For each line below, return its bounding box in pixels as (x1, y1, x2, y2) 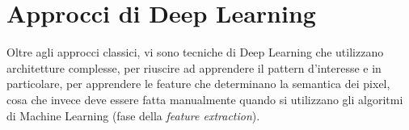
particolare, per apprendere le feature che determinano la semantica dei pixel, (6, 75, 390, 92)
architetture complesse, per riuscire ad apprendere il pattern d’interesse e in (6, 59, 382, 76)
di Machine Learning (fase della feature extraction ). (6, 107, 260, 124)
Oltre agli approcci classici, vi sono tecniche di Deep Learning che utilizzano (6, 44, 384, 61)
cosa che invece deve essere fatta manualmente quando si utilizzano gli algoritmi (6, 90, 403, 107)
